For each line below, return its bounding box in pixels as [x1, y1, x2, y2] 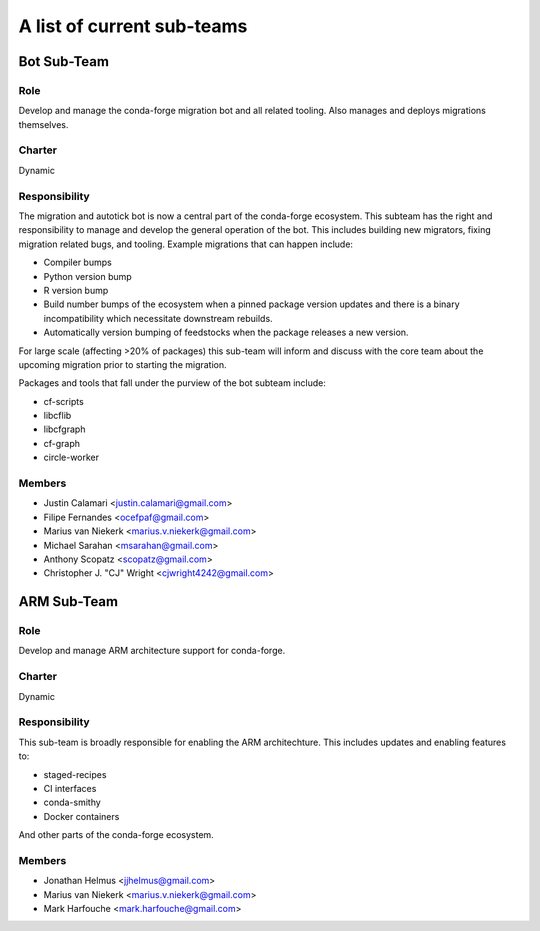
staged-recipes [43, 768, 107, 780]
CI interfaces [43, 782, 97, 794]
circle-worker [43, 451, 100, 464]
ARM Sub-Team [18, 593, 119, 610]
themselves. [18, 118, 69, 130]
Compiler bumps [43, 256, 112, 269]
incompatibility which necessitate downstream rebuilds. [43, 312, 274, 324]
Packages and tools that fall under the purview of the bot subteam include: [18, 377, 327, 389]
